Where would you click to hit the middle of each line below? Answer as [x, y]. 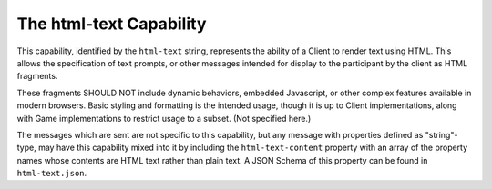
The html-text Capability [112, 24]
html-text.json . [52, 174]
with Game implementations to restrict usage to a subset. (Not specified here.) [164, 118]
